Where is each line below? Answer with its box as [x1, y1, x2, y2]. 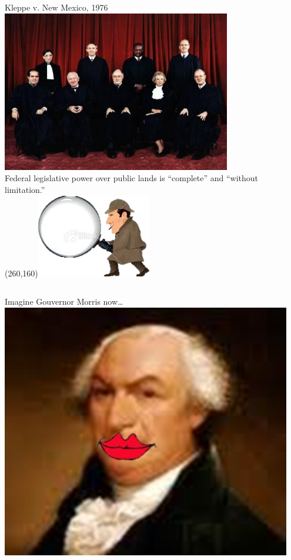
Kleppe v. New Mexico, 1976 [5, 1, 108, 13]
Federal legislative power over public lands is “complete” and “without [5, 172, 259, 184]
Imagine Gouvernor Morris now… [5, 295, 123, 308]
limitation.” [5, 183, 45, 195]
